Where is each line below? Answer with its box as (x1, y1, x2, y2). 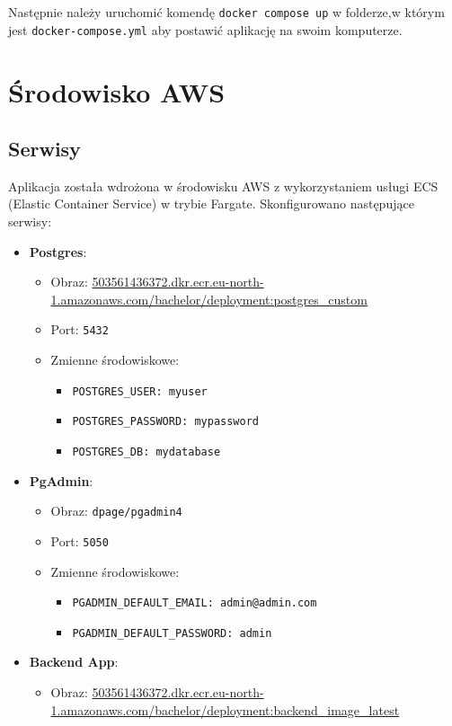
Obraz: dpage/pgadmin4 (50, 501, 182, 520)
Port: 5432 (50, 320, 109, 339)
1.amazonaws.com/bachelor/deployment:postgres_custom (50, 289, 368, 308)
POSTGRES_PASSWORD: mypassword (72, 415, 259, 429)
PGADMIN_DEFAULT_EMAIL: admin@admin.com (72, 597, 317, 610)
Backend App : (29, 652, 119, 671)
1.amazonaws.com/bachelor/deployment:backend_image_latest (50, 700, 400, 719)
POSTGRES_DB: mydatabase (72, 446, 221, 459)
